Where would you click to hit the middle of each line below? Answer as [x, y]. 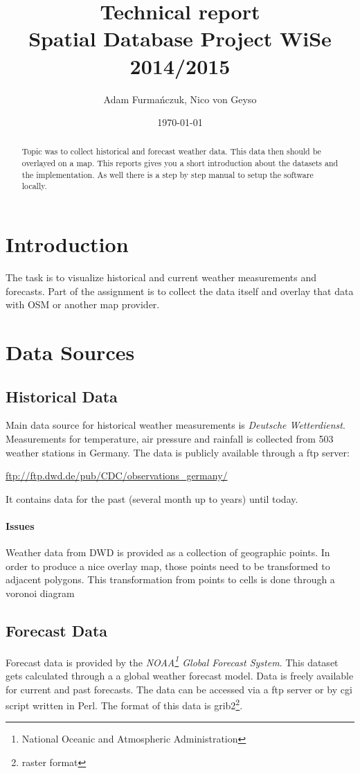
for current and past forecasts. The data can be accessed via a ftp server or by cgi [179, 689]
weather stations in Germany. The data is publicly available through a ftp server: [178, 452]
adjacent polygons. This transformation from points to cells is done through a [170, 579]
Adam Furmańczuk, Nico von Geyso [180, 99]
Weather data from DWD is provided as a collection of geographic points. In [168, 552]
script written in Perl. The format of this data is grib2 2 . [124, 704]
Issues [20, 525]
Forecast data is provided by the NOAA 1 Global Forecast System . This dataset [172, 661]
